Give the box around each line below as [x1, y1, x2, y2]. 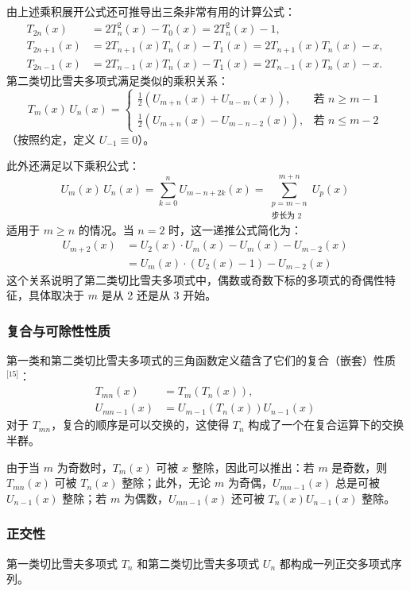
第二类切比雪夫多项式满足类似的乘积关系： [6, 71, 229, 88]
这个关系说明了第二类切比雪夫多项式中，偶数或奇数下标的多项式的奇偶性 [6, 271, 385, 288]
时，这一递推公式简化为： [168, 221, 303, 238]
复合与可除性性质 [6, 320, 110, 340]
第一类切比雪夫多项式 [6, 554, 118, 571]
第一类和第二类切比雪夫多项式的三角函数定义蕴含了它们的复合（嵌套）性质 [6, 352, 396, 369]
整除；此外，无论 [122, 474, 211, 491]
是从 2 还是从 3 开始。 [101, 287, 217, 303]
